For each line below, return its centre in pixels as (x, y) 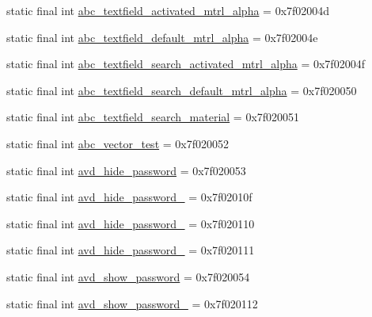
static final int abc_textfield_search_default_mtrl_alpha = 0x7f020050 (182, 90)
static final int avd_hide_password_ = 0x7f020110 (131, 223)
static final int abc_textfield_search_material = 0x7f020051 (153, 117)
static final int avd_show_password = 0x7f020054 (128, 276)
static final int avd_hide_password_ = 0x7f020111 (131, 250)
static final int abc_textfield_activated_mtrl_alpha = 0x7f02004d (168, 10)
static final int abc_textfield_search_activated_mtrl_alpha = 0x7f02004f (186, 64)
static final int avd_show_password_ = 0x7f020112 (132, 303)
